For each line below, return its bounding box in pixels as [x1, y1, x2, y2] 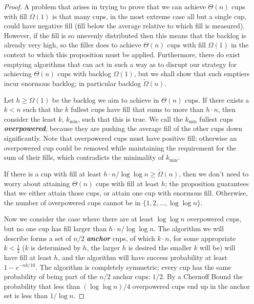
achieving [4, 68, 32, 79]
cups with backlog [57, 68, 111, 79]
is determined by [30, 242, 81, 253]
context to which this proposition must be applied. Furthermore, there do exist [4, 49, 240, 59]
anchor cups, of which [86, 233, 155, 243]
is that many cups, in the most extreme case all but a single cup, [52, 11, 247, 21]
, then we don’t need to [179, 168, 249, 178]
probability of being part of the [4, 271, 98, 282]
